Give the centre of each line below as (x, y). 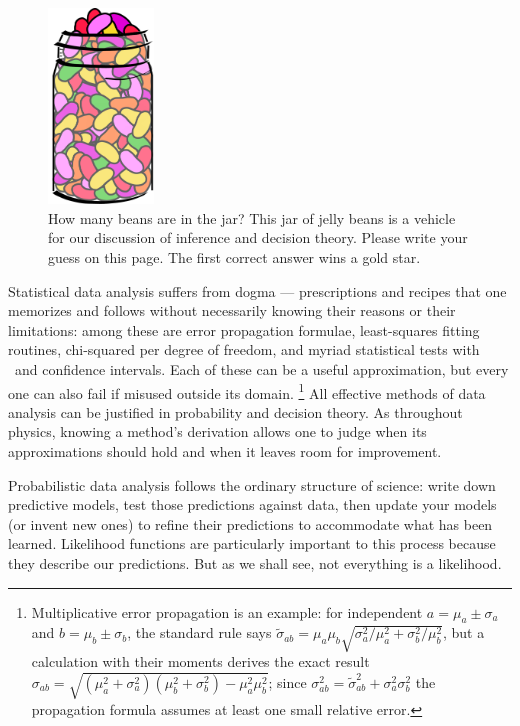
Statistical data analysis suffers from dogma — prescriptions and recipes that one (257, 290)
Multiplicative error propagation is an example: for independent (227, 611)
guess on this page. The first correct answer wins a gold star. (234, 257)
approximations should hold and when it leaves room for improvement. (225, 451)
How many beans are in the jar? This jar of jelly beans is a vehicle (252, 217)
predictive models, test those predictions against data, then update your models (252, 504)
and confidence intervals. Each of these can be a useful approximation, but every (261, 369)
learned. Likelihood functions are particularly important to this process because (252, 543)
